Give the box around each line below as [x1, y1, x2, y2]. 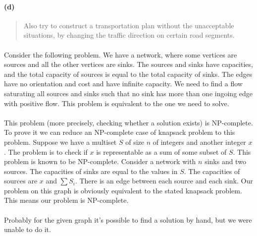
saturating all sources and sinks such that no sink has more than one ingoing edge [4, 88, 253, 98]
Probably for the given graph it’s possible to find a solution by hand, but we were [4, 214, 252, 225]
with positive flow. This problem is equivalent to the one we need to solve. [4, 98, 229, 108]
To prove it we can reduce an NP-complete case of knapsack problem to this [4, 127, 235, 137]
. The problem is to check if [4, 146, 88, 157]
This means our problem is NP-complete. [4, 195, 129, 205]
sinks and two [205, 156, 246, 167]
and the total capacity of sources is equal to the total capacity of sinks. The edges [4, 68, 253, 79]
